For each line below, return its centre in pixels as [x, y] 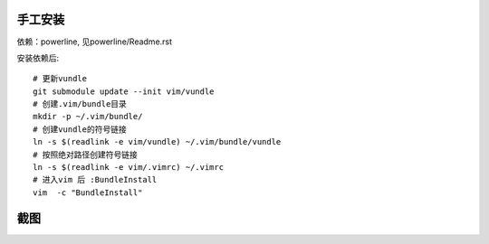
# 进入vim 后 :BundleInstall [95, 180]
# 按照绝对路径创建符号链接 [85, 155]
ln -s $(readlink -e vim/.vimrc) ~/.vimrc [129, 168]
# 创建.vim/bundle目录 [80, 104]
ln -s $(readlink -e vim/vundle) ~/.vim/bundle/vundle [157, 142]
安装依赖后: [38, 58]
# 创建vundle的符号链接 [80, 129]
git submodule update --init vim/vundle [124, 91]
